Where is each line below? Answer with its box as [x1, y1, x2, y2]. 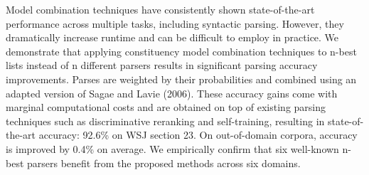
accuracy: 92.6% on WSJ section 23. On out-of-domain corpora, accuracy [38, 127, 358, 142]
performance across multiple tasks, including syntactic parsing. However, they [6, 16, 344, 31]
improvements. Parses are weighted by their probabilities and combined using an [6, 71, 357, 86]
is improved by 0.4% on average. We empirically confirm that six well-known [6, 141, 339, 156]
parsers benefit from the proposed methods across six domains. [27, 155, 301, 170]
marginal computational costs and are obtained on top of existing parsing [6, 100, 326, 115]
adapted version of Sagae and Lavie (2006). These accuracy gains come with [6, 85, 338, 100]
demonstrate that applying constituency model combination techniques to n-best [6, 43, 357, 58]
